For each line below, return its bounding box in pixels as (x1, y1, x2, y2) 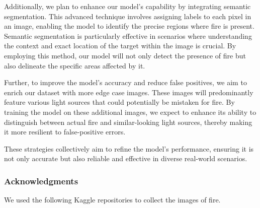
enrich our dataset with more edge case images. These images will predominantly (4, 87, 253, 97)
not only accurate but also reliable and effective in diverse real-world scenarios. (4, 153, 247, 164)
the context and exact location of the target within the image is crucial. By (4, 40, 236, 51)
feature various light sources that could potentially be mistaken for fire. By (4, 97, 235, 107)
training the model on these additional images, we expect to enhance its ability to (4, 106, 256, 117)
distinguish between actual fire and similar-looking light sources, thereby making (4, 116, 252, 127)
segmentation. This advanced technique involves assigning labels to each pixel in (4, 11, 251, 21)
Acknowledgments (4, 174, 78, 187)
